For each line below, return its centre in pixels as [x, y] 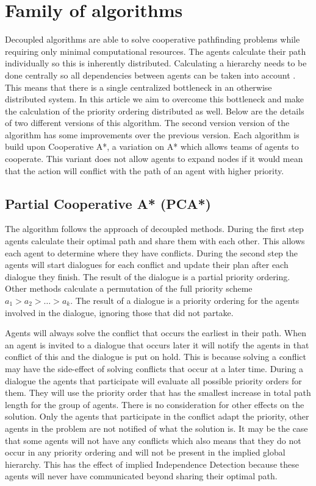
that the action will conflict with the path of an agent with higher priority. [145, 170]
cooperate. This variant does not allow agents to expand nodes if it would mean [154, 159]
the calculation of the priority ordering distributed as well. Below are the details [155, 111]
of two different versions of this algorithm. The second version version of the [147, 123]
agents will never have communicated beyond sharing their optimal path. [141, 476]
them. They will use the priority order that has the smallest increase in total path [158, 393]
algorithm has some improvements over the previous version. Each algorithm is [152, 134]
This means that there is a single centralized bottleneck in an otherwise [138, 87]
